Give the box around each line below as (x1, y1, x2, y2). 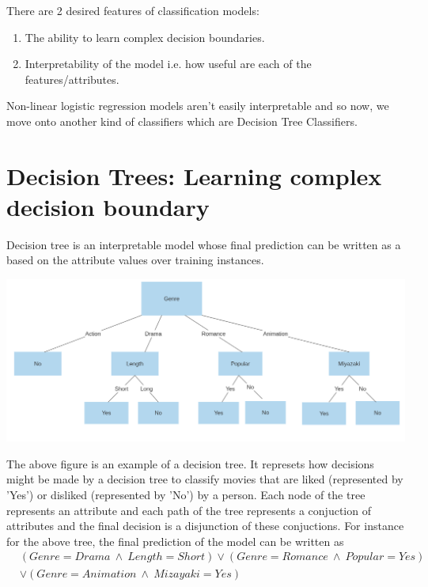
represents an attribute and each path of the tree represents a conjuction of (6, 502, 371, 518)
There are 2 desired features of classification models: (6, 2, 259, 18)
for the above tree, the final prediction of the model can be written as (6, 532, 344, 549)
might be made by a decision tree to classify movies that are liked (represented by (6, 471, 403, 487)
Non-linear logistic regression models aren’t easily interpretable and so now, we (6, 97, 389, 114)
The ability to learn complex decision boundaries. (25, 28, 265, 45)
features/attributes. (25, 70, 119, 87)
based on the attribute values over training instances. (6, 252, 264, 268)
